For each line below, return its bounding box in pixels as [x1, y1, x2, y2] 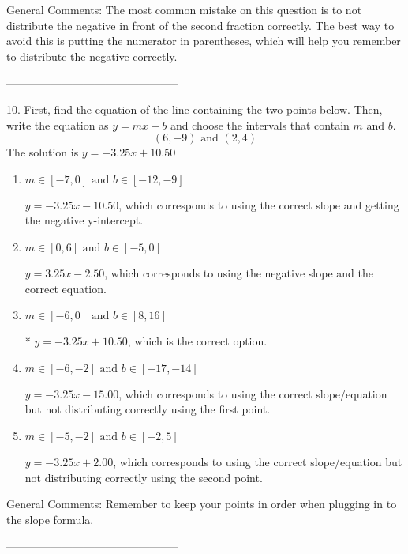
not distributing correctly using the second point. [24, 469, 263, 485]
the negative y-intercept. [24, 212, 144, 228]
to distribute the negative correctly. [6, 47, 178, 64]
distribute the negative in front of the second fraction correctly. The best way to [6, 17, 395, 33]
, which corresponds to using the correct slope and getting [118, 196, 399, 213]
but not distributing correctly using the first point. [24, 401, 271, 417]
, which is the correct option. [127, 333, 268, 349]
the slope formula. [6, 511, 94, 527]
